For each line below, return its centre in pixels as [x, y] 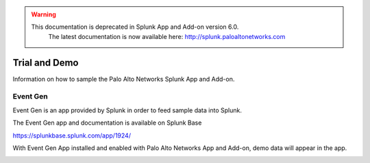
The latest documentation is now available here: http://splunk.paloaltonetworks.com [167, 36]
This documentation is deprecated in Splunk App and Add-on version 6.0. [135, 27]
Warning [44, 14]
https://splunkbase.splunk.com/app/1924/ [72, 135]
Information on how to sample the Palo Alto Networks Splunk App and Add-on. [124, 79]
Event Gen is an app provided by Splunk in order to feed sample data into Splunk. [127, 110]
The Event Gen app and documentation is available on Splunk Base [107, 123]
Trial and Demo [46, 63]
